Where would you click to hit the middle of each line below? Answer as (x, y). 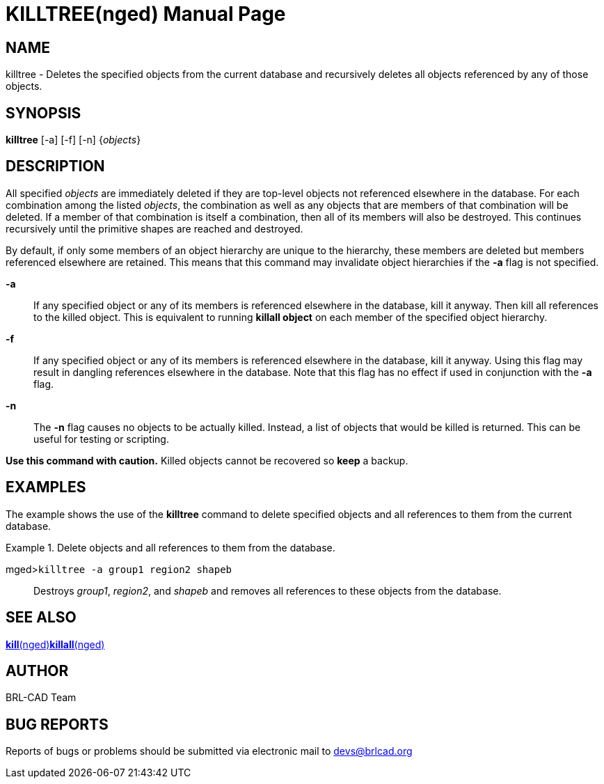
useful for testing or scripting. (101, 439)
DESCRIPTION (55, 166)
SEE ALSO (41, 618)
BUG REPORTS (57, 724)
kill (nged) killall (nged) (55, 644)
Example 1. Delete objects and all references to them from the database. (170, 547)
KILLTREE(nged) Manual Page (146, 14)
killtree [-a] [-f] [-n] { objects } (73, 140)
